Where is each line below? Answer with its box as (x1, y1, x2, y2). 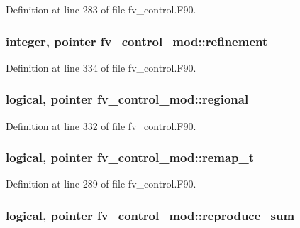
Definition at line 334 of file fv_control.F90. (6, 60, 196, 75)
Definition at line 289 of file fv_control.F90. (6, 176, 196, 191)
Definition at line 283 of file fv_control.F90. (6, 2, 196, 16)
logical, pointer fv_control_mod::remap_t (6, 148, 255, 166)
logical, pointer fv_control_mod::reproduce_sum (6, 206, 295, 224)
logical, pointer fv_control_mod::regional (6, 90, 249, 108)
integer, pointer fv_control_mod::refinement (6, 32, 268, 50)
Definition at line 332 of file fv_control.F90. (6, 118, 196, 133)
